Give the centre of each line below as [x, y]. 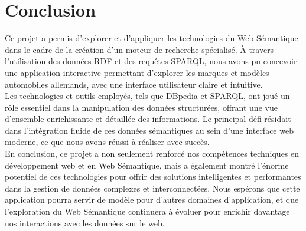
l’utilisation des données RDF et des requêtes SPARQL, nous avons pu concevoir [151, 61]
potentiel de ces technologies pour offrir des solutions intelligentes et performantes [153, 176]
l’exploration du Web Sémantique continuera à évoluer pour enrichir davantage [147, 211]
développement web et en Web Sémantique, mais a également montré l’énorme [147, 165]
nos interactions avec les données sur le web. [85, 222]
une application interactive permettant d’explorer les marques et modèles [137, 72]
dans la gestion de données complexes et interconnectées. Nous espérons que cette [152, 188]
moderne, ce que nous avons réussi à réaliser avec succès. [107, 142]
